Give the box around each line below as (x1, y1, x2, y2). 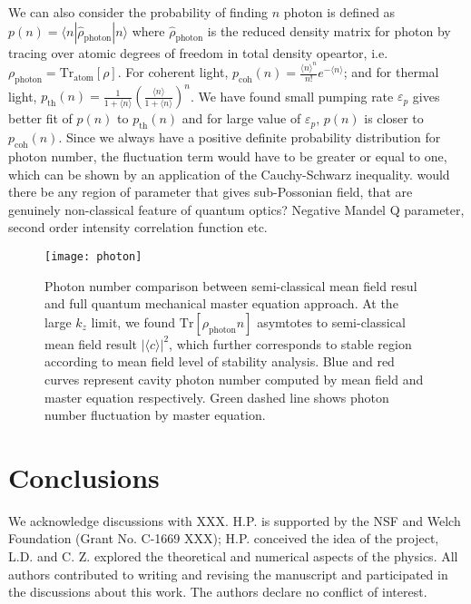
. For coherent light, (117, 63, 229, 82)
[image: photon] (44, 249, 142, 263)
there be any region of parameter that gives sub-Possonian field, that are (8, 182, 413, 201)
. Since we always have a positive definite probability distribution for (58, 128, 441, 147)
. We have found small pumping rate (190, 86, 394, 105)
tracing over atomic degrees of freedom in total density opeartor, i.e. (8, 43, 388, 62)
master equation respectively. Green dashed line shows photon (44, 387, 389, 406)
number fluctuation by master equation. (44, 405, 266, 424)
